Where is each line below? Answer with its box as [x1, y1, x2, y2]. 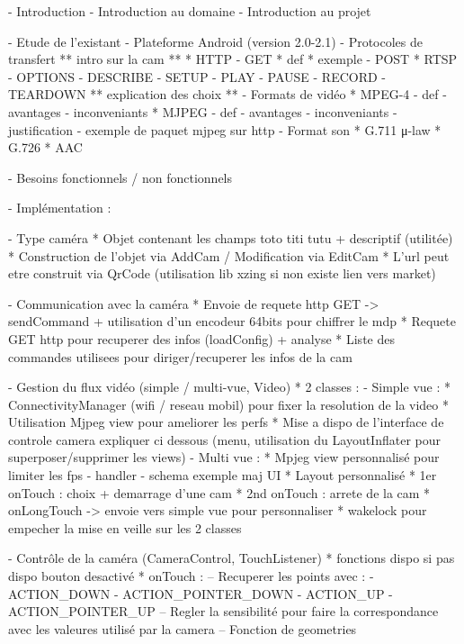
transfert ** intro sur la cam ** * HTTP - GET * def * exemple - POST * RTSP [8, 50, 458, 68]
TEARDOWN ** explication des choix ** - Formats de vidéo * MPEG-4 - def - [8, 85, 447, 104]
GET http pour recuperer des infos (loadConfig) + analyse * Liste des [8, 329, 395, 348]
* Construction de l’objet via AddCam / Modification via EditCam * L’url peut [8, 246, 450, 265]
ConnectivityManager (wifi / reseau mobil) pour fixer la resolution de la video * [8, 395, 449, 413]
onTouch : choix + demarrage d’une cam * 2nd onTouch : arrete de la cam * [8, 483, 431, 502]
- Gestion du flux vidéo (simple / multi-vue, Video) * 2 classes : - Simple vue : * [8, 377, 451, 396]
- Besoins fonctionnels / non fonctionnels [8, 168, 233, 186]
